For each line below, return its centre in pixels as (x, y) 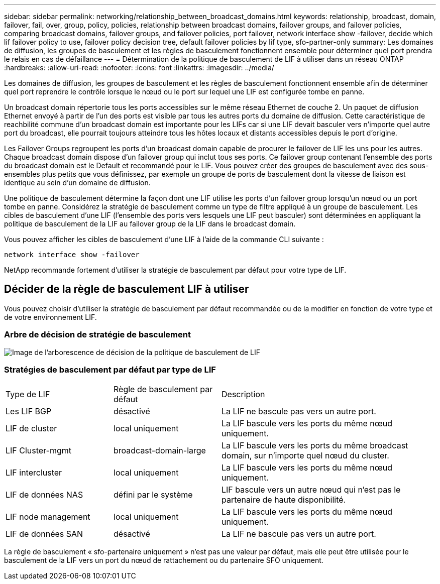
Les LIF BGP (29, 412)
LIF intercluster (34, 473)
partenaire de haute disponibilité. (284, 500)
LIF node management (48, 517)
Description (243, 394)
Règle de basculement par (163, 389)
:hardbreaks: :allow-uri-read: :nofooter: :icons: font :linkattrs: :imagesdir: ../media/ (139, 68)
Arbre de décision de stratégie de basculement (97, 335)
